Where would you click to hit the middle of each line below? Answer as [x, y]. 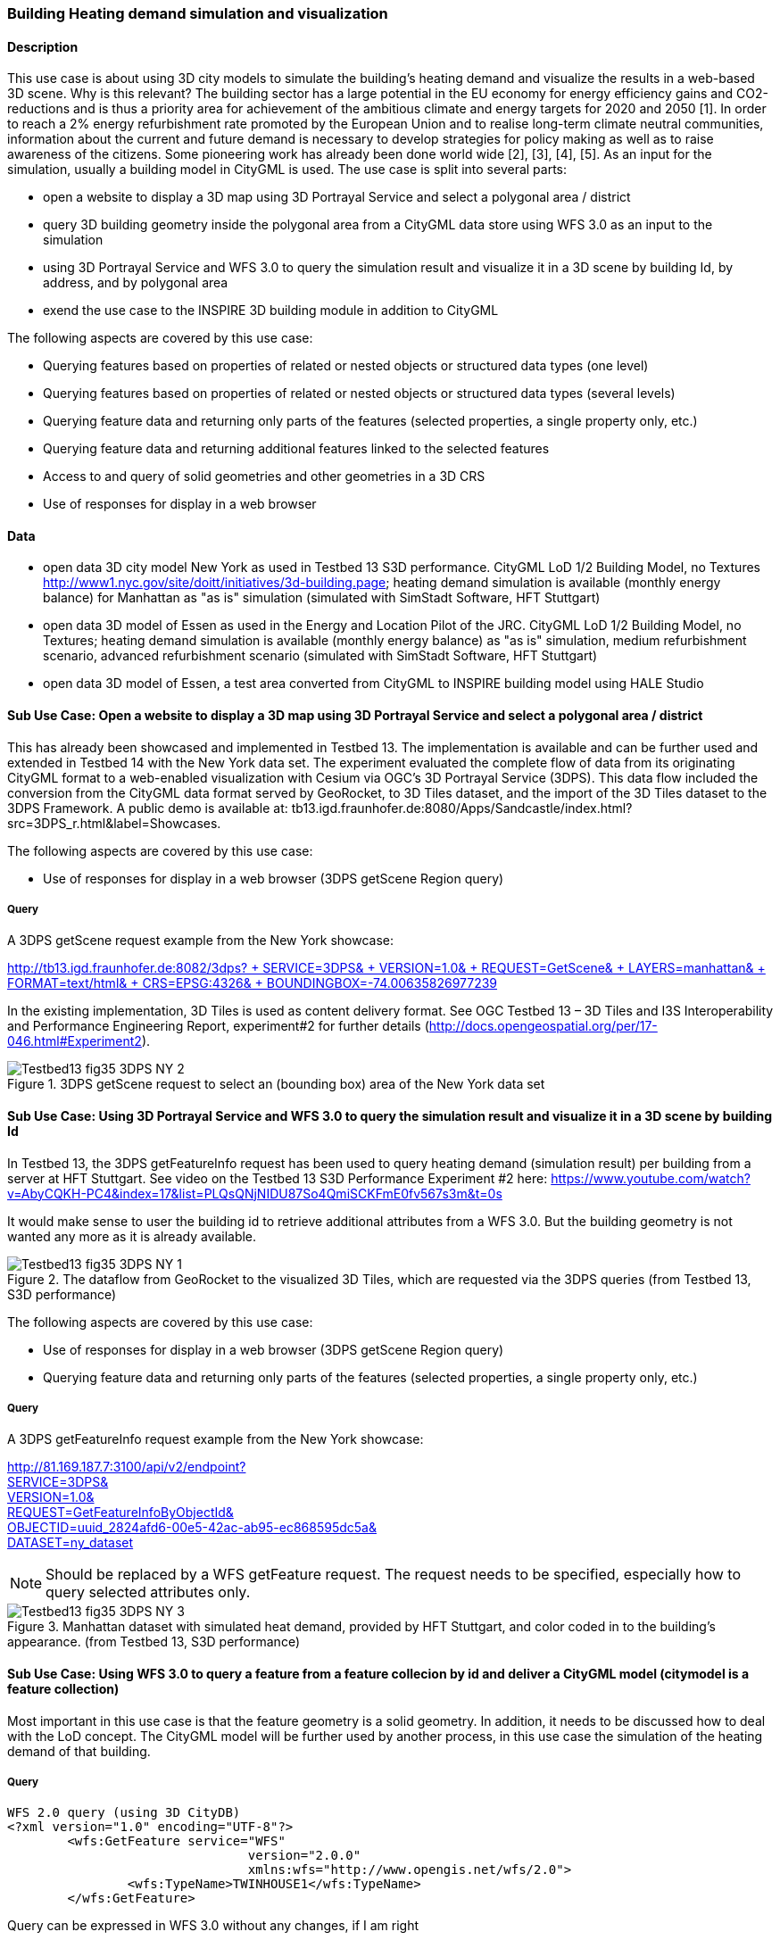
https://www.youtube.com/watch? [651, 1178]
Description [43, 46]
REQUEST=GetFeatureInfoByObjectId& [120, 1513]
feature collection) [63, 1689]
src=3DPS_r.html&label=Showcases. [114, 823]
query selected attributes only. [148, 1592]
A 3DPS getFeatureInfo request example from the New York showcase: [216, 1439]
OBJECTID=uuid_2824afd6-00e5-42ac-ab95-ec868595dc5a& [192, 1528]
